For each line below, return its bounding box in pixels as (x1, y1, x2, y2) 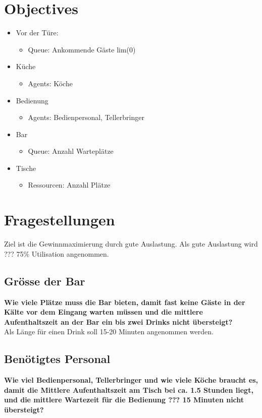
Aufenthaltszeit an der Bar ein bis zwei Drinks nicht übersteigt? (4, 316, 233, 327)
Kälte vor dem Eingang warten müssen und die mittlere (4, 307, 203, 317)
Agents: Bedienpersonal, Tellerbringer (28, 112, 144, 123)
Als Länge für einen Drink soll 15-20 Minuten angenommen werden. (4, 326, 214, 337)
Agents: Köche (28, 78, 73, 88)
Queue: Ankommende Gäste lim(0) (28, 44, 136, 54)
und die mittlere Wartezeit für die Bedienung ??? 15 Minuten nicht (4, 394, 244, 405)
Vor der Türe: (16, 27, 59, 38)
